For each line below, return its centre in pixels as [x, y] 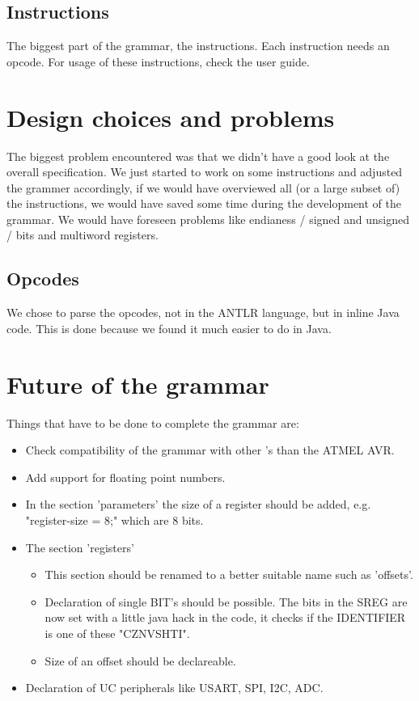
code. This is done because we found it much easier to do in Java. [169, 328]
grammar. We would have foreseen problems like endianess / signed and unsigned [208, 219]
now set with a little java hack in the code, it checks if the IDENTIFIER [225, 617]
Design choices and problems [171, 117]
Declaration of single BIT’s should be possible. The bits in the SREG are [226, 601]
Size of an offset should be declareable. [140, 660]
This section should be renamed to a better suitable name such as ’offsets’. [229, 574]
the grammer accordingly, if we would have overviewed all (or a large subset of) [203, 187]
